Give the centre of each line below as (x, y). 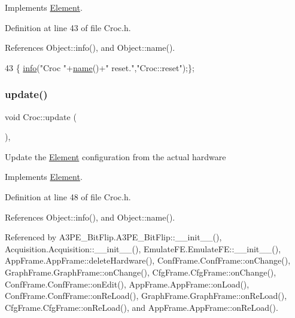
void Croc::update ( (41, 116)
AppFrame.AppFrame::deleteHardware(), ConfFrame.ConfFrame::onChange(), (148, 260)
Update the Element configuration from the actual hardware (115, 156)
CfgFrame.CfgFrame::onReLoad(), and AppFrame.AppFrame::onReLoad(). (142, 307)
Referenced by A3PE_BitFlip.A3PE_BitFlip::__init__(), (113, 237)
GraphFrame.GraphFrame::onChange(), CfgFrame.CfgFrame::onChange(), (141, 272)
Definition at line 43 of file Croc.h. (68, 27)
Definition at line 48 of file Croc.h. (68, 196)
